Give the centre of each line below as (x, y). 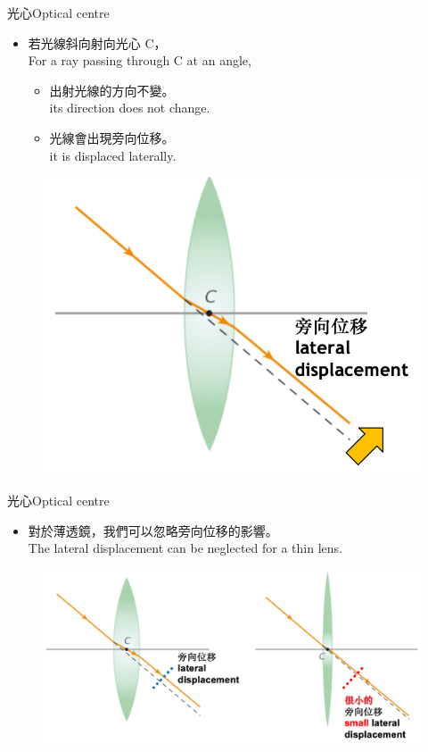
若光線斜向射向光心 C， (97, 42)
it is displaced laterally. (113, 155)
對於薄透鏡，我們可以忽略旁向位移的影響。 (153, 530)
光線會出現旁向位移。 (112, 137)
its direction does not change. (130, 108)
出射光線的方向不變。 (112, 90)
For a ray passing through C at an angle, (140, 60)
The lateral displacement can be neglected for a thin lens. (185, 548)
